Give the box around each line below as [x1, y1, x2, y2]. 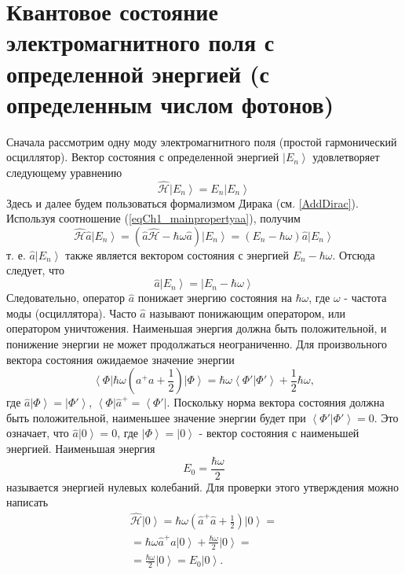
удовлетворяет [312, 149, 380, 165]
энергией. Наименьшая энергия [6, 440, 155, 457]
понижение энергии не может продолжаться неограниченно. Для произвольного [6, 336, 388, 352]
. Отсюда [332, 246, 375, 263]
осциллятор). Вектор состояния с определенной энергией [6, 149, 279, 165]
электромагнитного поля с [6, 26, 275, 58]
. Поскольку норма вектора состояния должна [166, 394, 385, 410]
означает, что [6, 425, 69, 441]
